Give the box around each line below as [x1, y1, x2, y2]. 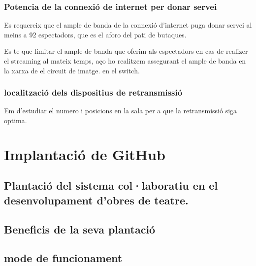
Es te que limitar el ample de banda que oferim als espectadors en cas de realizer [4, 46, 248, 56]
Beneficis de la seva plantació [4, 221, 156, 236]
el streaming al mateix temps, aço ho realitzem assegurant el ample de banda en [4, 56, 246, 66]
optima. [4, 115, 27, 125]
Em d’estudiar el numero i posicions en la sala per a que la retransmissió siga [4, 105, 237, 116]
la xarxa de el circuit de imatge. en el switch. [4, 65, 140, 75]
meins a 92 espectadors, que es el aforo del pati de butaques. [4, 29, 187, 39]
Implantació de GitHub [4, 144, 165, 164]
